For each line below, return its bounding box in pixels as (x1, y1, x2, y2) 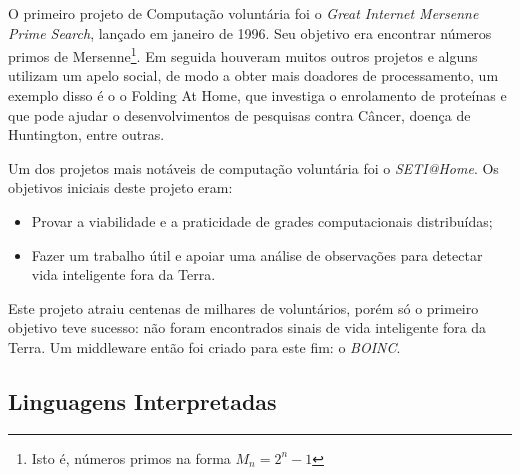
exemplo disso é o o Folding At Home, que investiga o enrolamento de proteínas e (8, 85, 507, 106)
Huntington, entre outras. (8, 124, 165, 145)
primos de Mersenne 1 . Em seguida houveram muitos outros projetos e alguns (8, 43, 478, 66)
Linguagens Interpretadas (8, 385, 277, 416)
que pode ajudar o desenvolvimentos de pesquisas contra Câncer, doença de (8, 104, 471, 125)
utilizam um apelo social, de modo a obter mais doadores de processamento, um (8, 65, 499, 86)
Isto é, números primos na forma (31, 447, 231, 468)
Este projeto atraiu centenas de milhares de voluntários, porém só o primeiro (8, 297, 479, 318)
